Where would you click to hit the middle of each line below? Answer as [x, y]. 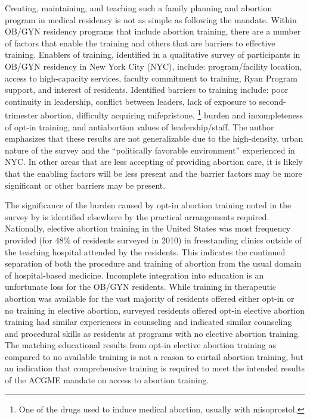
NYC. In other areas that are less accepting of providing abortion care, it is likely [154, 162]
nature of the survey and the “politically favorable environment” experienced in [150, 150]
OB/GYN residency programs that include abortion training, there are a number [153, 31]
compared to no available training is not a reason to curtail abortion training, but [154, 356]
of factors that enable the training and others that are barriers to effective [140, 43]
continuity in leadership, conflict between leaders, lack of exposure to [131, 101]
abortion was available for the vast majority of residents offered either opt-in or [150, 298]
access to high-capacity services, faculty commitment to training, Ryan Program [151, 78]
